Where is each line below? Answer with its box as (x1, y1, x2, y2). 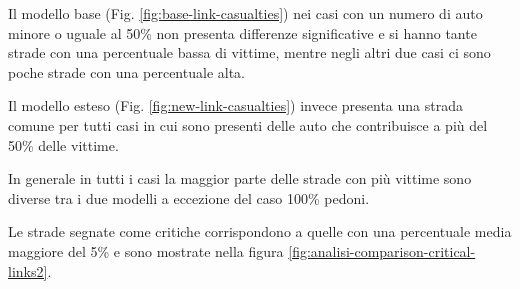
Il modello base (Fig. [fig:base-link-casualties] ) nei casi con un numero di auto (8, 3, 483, 23)
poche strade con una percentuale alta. (8, 61, 245, 82)
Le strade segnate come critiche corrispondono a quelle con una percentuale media (8, 221, 512, 242)
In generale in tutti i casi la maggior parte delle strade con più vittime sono (8, 168, 472, 189)
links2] (8, 260, 48, 281)
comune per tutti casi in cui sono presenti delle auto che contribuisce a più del (8, 114, 488, 135)
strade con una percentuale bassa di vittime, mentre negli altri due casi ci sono (8, 42, 491, 63)
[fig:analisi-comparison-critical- (288, 240, 476, 261)
